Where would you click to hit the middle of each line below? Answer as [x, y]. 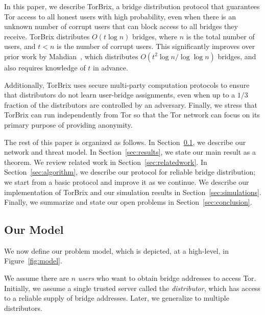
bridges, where [155, 36]
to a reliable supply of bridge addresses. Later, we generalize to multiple [117, 298]
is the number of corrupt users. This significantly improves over [156, 46]
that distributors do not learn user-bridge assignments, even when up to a [120, 95]
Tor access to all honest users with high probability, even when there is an [120, 16]
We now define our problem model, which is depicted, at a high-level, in [116, 250]
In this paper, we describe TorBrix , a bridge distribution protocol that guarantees [132, 6]
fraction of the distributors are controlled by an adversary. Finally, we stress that [131, 104]
